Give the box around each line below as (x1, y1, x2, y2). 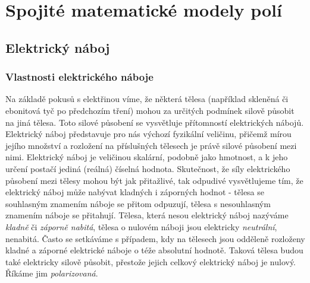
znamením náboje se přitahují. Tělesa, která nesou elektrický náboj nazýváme (5, 209, 289, 221)
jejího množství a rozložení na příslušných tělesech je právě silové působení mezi (5, 139, 297, 151)
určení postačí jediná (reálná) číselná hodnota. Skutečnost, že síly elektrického (5, 162, 290, 174)
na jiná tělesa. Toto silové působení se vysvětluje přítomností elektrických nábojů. (5, 116, 304, 128)
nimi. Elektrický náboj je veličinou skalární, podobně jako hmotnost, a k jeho (5, 151, 288, 163)
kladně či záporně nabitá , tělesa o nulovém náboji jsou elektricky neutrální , (5, 220, 277, 233)
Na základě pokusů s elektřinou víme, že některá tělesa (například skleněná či (5, 93, 289, 105)
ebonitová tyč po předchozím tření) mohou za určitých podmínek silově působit (5, 104, 295, 116)
